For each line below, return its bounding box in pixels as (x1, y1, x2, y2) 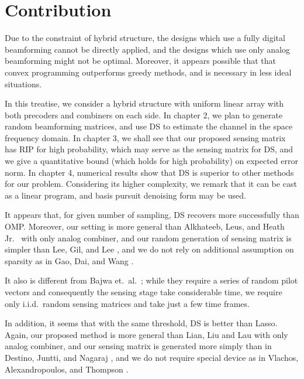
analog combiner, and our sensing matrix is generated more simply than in (5, 340, 272, 352)
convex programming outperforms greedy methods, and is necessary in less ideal (5, 66, 292, 78)
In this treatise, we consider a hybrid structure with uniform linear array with (5, 97, 284, 110)
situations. (5, 77, 42, 90)
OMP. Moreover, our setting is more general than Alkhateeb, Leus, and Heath (5, 220, 285, 233)
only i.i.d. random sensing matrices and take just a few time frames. (5, 297, 250, 309)
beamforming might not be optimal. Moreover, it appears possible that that (5, 54, 276, 67)
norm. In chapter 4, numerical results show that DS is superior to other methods (5, 166, 294, 178)
